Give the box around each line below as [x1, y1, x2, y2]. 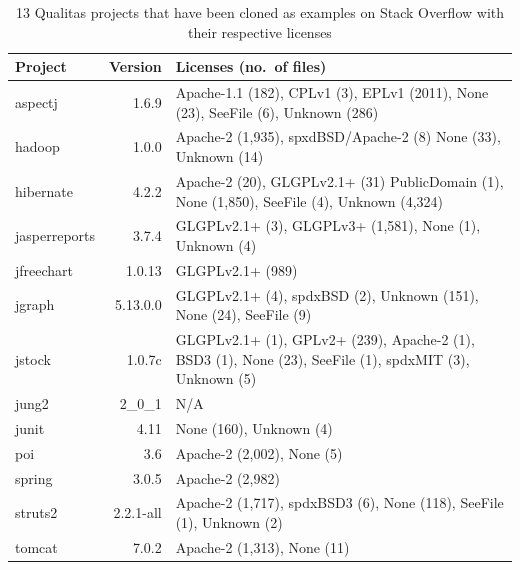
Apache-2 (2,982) [175, 467, 280, 488]
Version [109, 56, 162, 77]
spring [15, 467, 53, 488]
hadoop [15, 136, 60, 157]
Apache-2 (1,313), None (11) [175, 536, 350, 557]
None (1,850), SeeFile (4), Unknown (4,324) [175, 190, 444, 211]
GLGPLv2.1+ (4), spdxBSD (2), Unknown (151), [175, 284, 479, 305]
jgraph [15, 294, 55, 315]
